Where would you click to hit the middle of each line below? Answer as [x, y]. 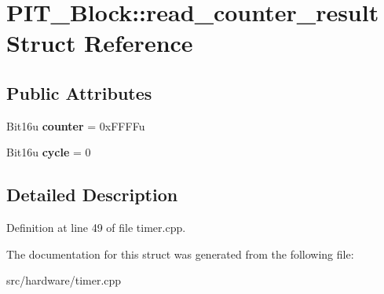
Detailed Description [92, 195]
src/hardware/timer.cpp [64, 280]
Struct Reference [100, 43]
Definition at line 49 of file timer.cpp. [96, 228]
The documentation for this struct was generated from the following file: [180, 254]
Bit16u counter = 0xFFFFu [76, 125]
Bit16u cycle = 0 [49, 152]
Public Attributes [79, 92]
